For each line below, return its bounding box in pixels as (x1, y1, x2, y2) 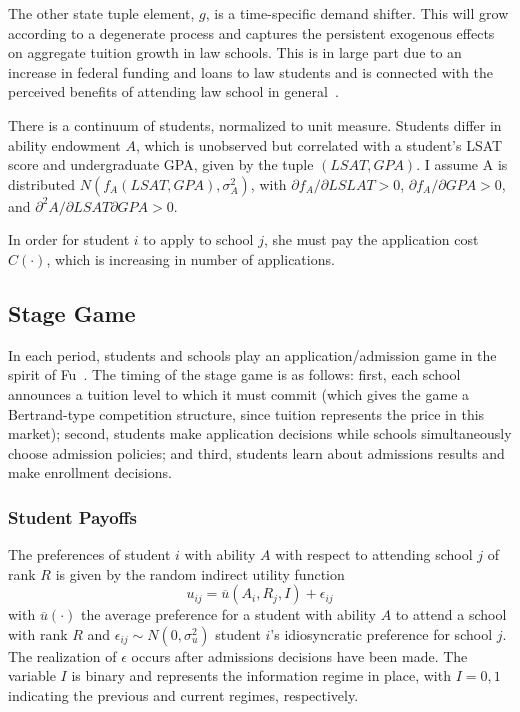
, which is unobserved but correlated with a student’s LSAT (135, 134, 503, 155)
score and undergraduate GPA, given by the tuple (8, 154, 314, 175)
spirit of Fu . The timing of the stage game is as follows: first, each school (8, 364, 461, 385)
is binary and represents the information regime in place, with (71, 665, 451, 686)
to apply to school (143, 229, 254, 250)
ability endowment (8, 134, 121, 155)
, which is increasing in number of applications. (46, 248, 335, 269)
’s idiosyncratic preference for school (270, 623, 493, 644)
